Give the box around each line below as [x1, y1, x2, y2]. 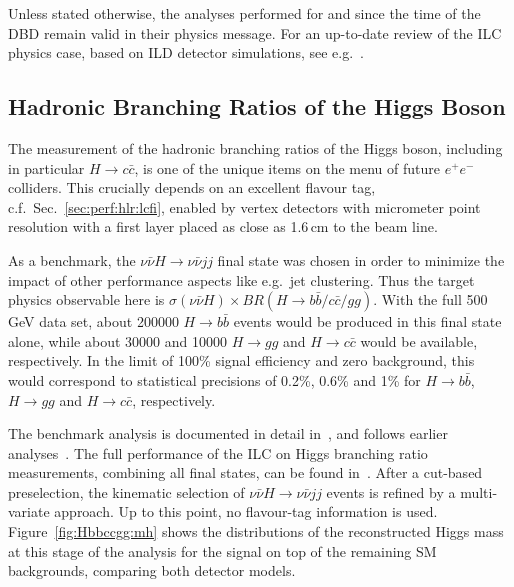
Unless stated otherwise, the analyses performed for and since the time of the [8, 3, 481, 23]
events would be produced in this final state [233, 311, 502, 332]
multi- [460, 481, 498, 502]
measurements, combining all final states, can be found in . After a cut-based [8, 462, 483, 483]
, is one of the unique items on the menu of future [134, 157, 440, 178]
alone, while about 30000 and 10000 [8, 330, 227, 351]
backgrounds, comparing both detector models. [8, 560, 296, 581]
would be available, [360, 330, 478, 351]
